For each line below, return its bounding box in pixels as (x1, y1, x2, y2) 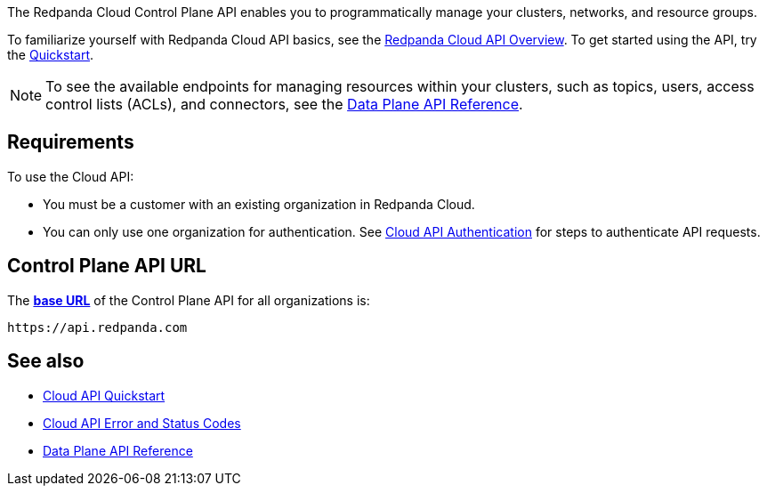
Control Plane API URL (7, 255, 206, 278)
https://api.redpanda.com (7, 319, 188, 335)
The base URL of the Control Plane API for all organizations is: (7, 292, 370, 308)
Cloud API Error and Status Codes (43, 415, 241, 431)
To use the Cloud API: (7, 168, 134, 184)
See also (7, 350, 85, 373)
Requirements (7, 131, 134, 154)
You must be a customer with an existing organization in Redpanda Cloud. (43, 196, 475, 212)
